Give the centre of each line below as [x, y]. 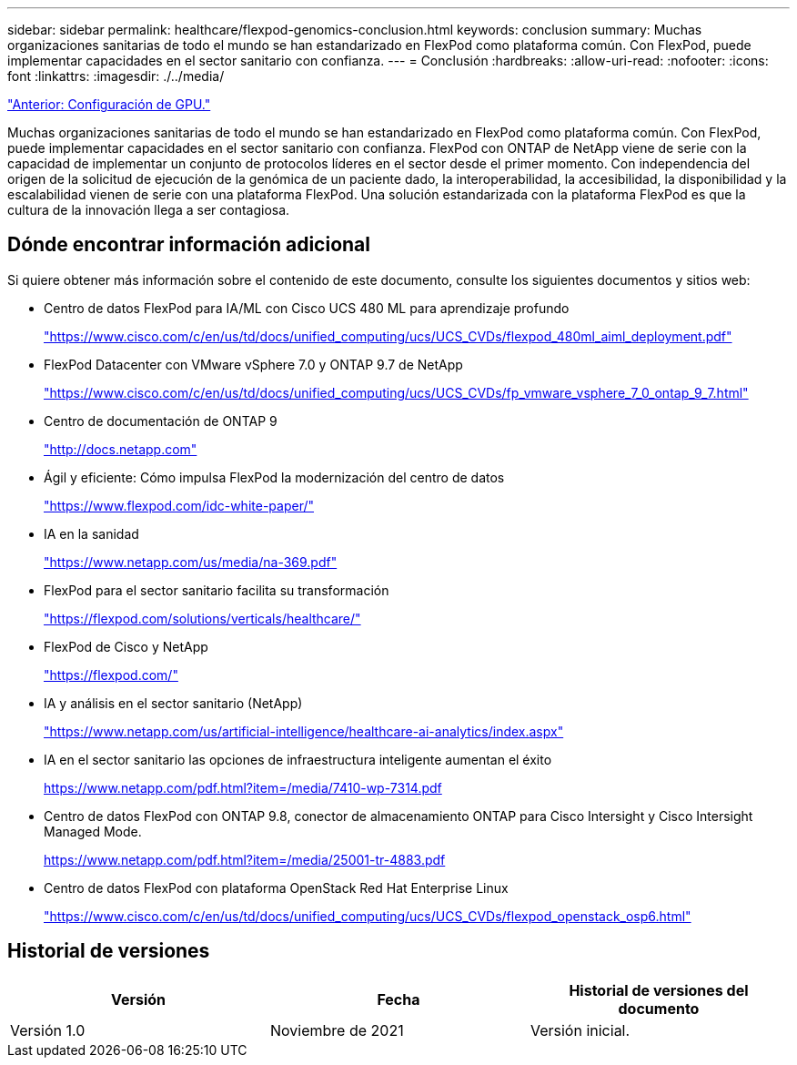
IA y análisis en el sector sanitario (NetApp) [173, 703]
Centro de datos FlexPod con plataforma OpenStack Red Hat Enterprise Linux [276, 887]
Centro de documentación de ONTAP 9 [161, 421]
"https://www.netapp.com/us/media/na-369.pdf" [191, 562]
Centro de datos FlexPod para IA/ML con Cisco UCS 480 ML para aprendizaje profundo [307, 308]
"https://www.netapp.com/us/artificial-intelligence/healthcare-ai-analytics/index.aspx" [304, 731]
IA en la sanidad [91, 533]
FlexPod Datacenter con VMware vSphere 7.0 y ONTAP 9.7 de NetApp [253, 364]
